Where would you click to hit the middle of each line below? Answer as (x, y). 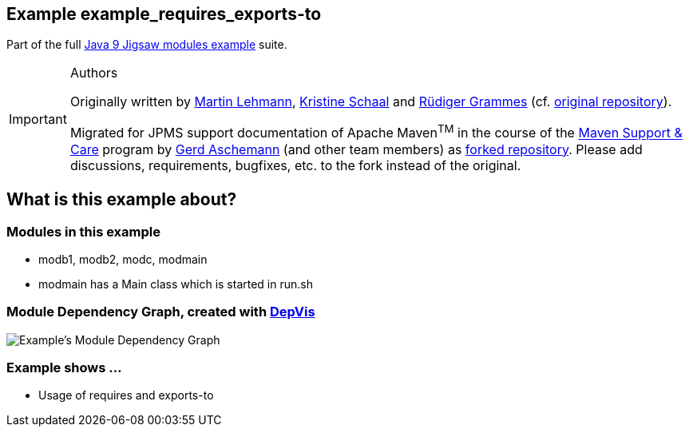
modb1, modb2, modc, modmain (123, 259)
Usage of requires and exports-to (126, 395)
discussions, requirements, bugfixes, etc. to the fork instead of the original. (295, 165)
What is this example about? (122, 200)
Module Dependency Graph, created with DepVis (161, 312)
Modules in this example (83, 231)
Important (38, 119)
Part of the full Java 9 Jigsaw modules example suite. (147, 45)
